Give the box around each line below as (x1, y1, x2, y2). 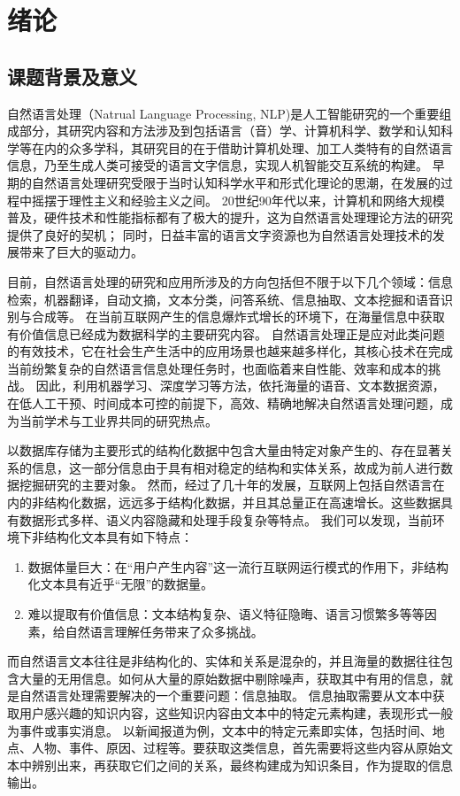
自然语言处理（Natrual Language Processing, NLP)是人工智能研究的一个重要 (7, 104, 440, 122)
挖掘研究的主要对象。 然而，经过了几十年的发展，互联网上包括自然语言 (19, 475, 433, 494)
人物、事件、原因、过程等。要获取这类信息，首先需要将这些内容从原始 (31, 738, 441, 757)
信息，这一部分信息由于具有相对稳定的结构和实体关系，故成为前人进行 (31, 458, 441, 476)
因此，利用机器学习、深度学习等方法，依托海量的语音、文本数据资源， (35, 376, 445, 395)
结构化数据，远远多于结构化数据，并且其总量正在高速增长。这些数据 (43, 493, 441, 512)
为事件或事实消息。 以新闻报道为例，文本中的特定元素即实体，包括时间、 (7, 721, 433, 739)
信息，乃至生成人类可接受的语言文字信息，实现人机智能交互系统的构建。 (7, 156, 428, 174)
